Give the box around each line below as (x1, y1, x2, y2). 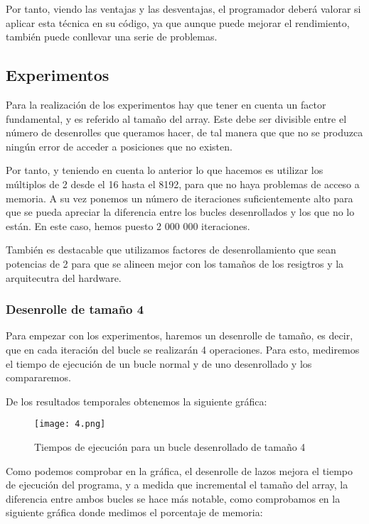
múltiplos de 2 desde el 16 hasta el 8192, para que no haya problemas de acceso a (6, 176, 360, 191)
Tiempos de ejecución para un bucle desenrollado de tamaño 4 (34, 439, 306, 454)
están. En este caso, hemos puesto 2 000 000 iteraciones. (6, 218, 250, 233)
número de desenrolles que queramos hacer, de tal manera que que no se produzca (6, 125, 363, 140)
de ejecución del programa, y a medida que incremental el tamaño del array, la (6, 477, 348, 492)
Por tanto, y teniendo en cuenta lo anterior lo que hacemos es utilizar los (6, 163, 323, 178)
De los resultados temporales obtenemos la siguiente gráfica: (6, 393, 267, 408)
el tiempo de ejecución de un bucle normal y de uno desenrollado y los (6, 356, 312, 371)
